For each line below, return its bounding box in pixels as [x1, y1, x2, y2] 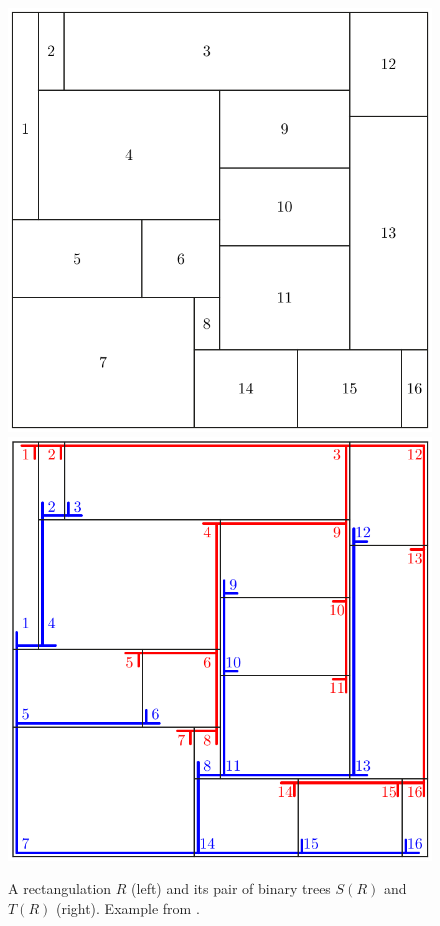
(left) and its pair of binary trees [131, 878, 331, 899]
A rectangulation [8, 878, 112, 899]
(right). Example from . [55, 897, 200, 918]
